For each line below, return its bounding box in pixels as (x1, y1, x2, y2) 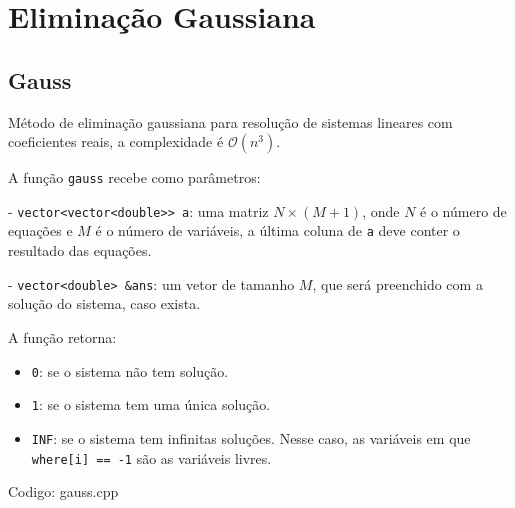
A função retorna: (8, 326, 117, 347)
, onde (362, 200, 400, 221)
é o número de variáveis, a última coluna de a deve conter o (95, 220, 460, 241)
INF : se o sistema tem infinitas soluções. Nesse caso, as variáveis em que (31, 427, 471, 448)
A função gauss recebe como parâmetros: (8, 167, 261, 188)
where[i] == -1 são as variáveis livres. (31, 447, 272, 468)
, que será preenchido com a (312, 273, 483, 294)
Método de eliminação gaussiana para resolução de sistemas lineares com (8, 111, 453, 132)
